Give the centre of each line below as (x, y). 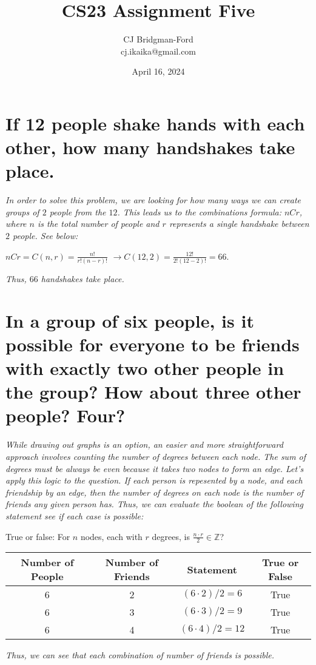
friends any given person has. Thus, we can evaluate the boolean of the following (154, 504)
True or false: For (38, 536)
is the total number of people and (98, 224)
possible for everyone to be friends (153, 344)
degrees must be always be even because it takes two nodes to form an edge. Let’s (155, 468)
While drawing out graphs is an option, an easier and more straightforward (144, 444)
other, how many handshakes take (150, 147)
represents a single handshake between (239, 224)
